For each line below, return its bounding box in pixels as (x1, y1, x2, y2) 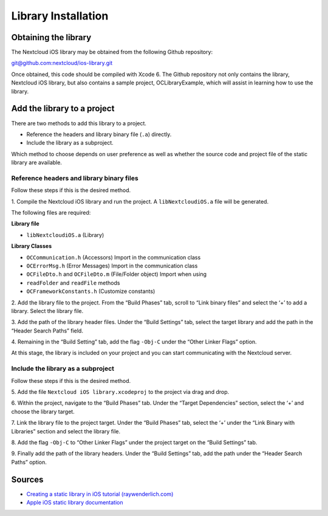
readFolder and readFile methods (26, 279, 120, 286)
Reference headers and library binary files (11, 174, 139, 182)
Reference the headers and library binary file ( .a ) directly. (26, 131, 172, 138)
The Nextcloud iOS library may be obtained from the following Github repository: (11, 49, 213, 56)
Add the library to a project (11, 103, 115, 114)
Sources (11, 474, 44, 484)
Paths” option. (11, 458, 47, 466)
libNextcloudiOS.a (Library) (26, 231, 104, 238)
